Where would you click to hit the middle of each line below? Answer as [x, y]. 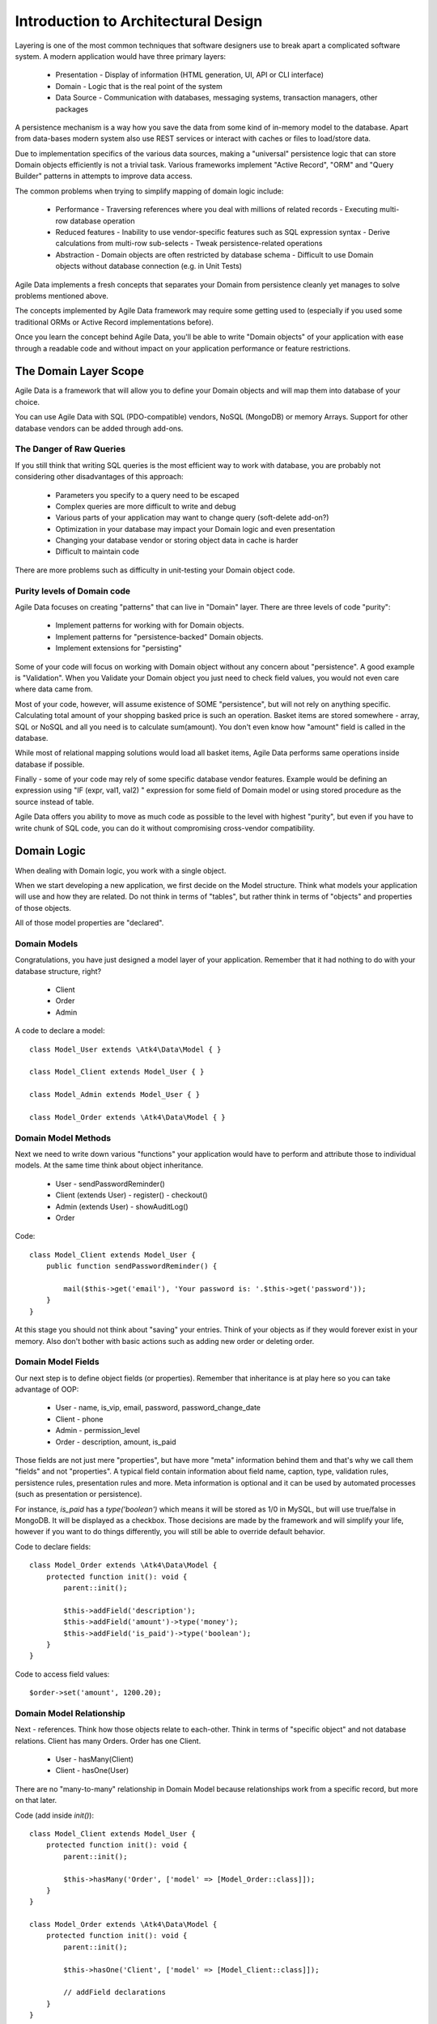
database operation [102, 221]
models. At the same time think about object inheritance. [109, 1165]
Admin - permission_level [98, 1431]
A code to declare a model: [60, 1031]
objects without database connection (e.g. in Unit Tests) [149, 266]
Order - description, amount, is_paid [116, 1442]
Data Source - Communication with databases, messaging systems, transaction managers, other [216, 98]
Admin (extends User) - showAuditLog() [122, 1206]
